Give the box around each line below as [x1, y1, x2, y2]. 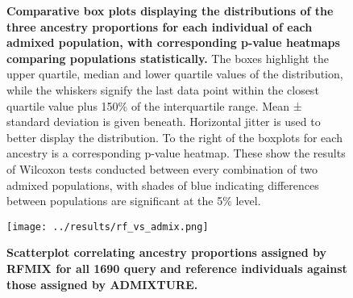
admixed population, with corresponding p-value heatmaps [6, 34, 340, 51]
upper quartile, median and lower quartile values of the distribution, [6, 65, 343, 82]
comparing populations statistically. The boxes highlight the [6, 49, 329, 66]
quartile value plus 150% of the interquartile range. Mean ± [6, 97, 302, 114]
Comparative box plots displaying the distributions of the [6, 2, 334, 19]
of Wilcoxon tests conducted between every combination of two [6, 160, 318, 177]
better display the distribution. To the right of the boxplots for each [6, 128, 343, 145]
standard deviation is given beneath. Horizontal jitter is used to [6, 113, 321, 130]
